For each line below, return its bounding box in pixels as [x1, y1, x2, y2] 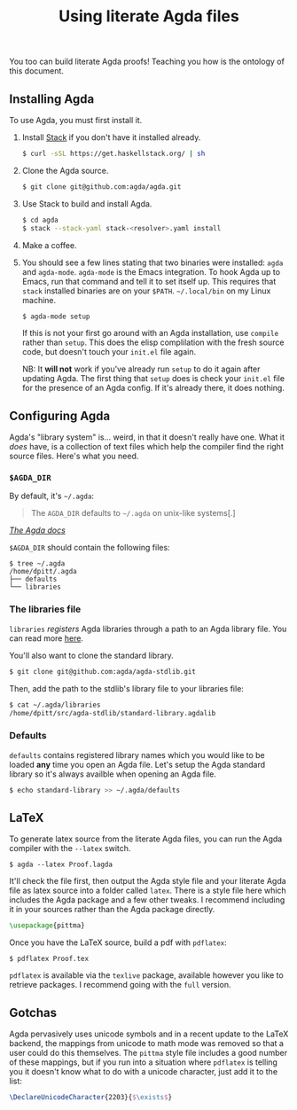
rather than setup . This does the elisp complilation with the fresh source [21, 337, 285, 348]
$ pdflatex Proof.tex [9, 955, 90, 964]
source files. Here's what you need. [9, 450, 139, 462]
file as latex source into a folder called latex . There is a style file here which [9, 885, 286, 896]
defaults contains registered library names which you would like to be [9, 749, 266, 760]
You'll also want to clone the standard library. [9, 650, 175, 661]
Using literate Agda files [59, 6, 239, 27]
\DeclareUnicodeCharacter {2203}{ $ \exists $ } [9, 1093, 173, 1102]
